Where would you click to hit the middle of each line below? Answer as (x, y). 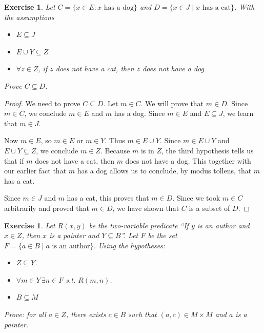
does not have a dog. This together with (188, 160)
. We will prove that (172, 103)
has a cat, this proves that (108, 198)
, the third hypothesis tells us (207, 150)
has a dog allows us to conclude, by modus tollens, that (164, 171)
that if (14, 160)
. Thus (115, 140)
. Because (115, 150)
